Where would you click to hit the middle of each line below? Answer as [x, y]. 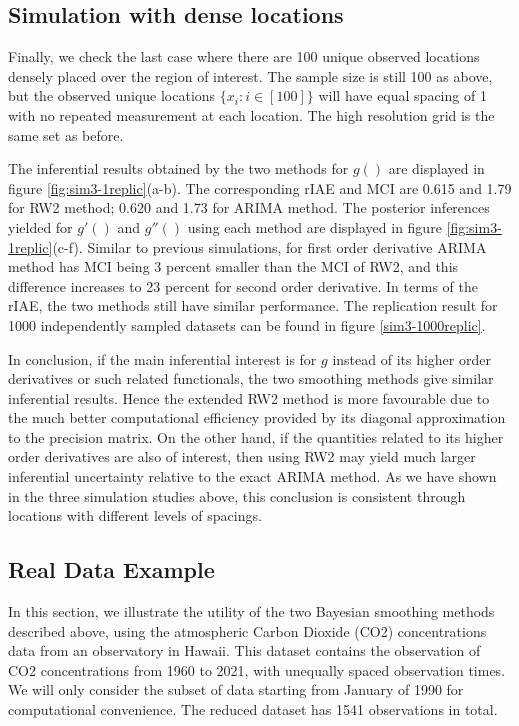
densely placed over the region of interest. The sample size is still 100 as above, [250, 75]
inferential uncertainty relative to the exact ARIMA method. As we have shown [252, 476]
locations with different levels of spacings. [135, 515]
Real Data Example [111, 569]
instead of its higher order [411, 358]
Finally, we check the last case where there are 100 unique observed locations [244, 56]
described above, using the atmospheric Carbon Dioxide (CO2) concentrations [247, 630]
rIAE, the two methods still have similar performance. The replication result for [253, 305]
